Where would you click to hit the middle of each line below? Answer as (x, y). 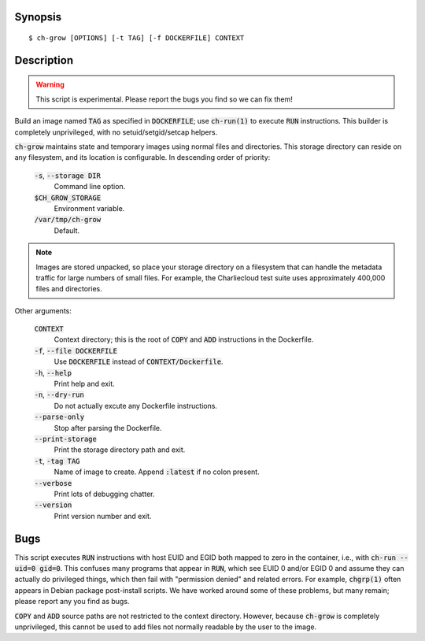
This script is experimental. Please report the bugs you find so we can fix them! (164, 99)
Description (44, 60)
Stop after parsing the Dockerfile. (108, 428)
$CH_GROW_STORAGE (68, 198)
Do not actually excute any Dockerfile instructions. (136, 406)
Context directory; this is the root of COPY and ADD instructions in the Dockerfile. (184, 339)
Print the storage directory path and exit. (120, 450)
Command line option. (90, 187)
